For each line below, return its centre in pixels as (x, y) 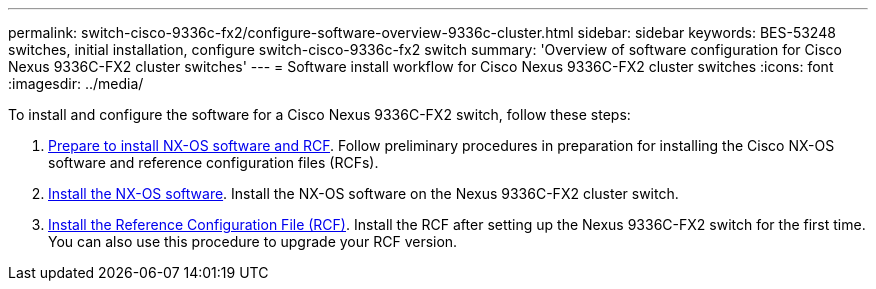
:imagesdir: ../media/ (76, 83)
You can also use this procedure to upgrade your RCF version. (253, 241)
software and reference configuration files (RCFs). (213, 162)
